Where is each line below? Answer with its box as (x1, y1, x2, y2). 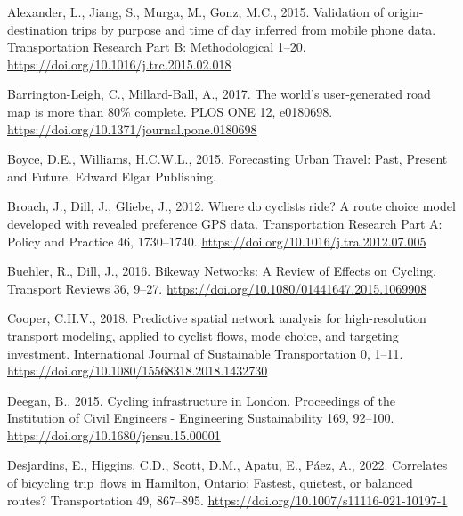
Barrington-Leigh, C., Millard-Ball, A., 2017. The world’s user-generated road (7, 85, 431, 103)
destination (7, 20, 68, 38)
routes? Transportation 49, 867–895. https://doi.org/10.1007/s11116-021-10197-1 (7, 490, 448, 509)
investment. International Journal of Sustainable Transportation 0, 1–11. (7, 343, 403, 362)
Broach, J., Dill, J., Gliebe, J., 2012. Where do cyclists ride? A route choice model (7, 197, 456, 215)
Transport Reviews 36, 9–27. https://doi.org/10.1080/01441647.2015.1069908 (7, 278, 427, 297)
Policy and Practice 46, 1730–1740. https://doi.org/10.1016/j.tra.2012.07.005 (7, 231, 426, 250)
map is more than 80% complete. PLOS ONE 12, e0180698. (7, 101, 333, 120)
